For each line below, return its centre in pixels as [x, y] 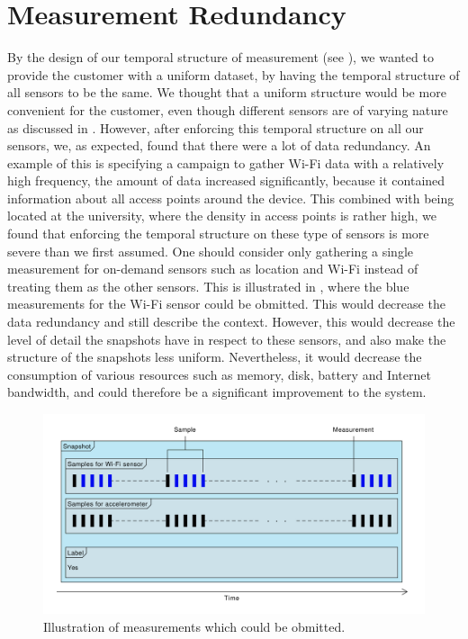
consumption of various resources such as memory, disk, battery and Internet [219, 374]
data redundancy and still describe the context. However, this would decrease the [231, 322]
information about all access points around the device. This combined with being [231, 198]
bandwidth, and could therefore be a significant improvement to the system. [217, 392]
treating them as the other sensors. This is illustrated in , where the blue [208, 286]
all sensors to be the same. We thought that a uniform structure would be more [227, 92]
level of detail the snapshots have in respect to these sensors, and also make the [227, 339]
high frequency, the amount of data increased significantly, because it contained [226, 180]
